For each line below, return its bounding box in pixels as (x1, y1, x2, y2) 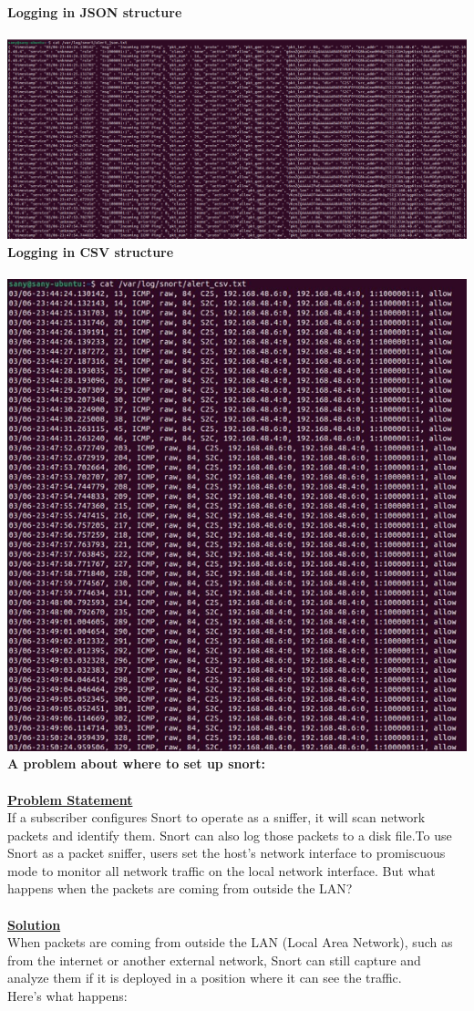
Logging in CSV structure (7, 242, 174, 261)
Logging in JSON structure (7, 3, 182, 21)
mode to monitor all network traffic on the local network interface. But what (7, 861, 436, 880)
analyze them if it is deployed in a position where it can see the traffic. (7, 968, 402, 987)
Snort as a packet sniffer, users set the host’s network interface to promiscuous (7, 843, 446, 862)
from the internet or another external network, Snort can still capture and (7, 950, 421, 969)
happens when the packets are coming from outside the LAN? (7, 879, 353, 898)
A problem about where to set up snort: (7, 754, 265, 773)
